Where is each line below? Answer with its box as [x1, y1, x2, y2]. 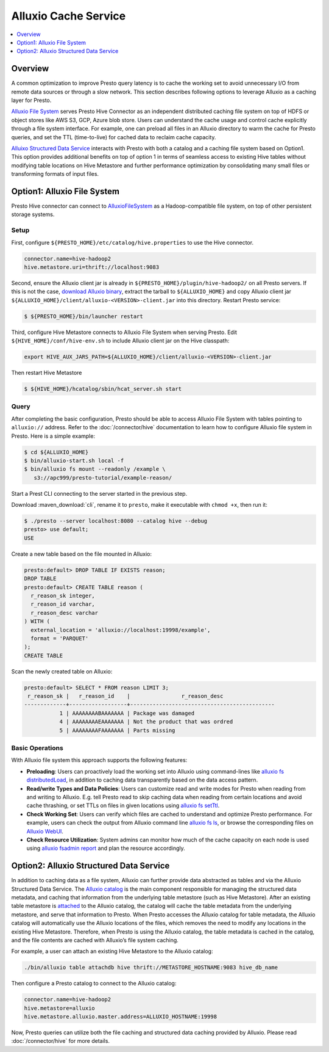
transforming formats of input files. [11, 170, 99, 178]
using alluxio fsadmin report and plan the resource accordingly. [26, 844, 185, 852]
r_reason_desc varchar [30, 609, 99, 616]
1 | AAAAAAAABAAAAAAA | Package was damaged [59, 709, 195, 717]
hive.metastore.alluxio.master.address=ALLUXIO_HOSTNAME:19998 [24, 1014, 218, 1020]
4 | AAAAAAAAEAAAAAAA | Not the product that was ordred [59, 718, 233, 725]
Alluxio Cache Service [11, 9, 126, 23]
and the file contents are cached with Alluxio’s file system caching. [11, 936, 179, 943]
